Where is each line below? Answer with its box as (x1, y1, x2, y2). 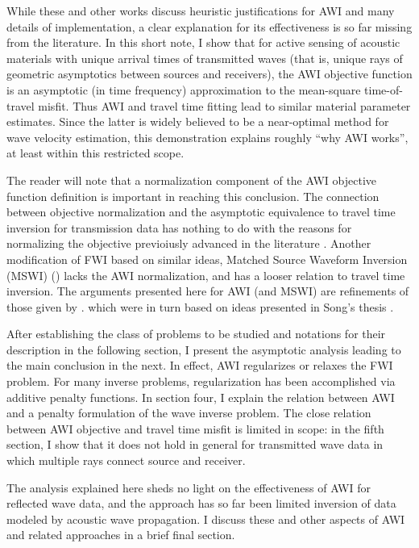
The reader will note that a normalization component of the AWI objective (6, 171, 377, 188)
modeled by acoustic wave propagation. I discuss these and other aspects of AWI (6, 510, 405, 527)
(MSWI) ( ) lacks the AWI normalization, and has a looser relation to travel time (6, 266, 405, 283)
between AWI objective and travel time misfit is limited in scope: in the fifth (6, 420, 384, 437)
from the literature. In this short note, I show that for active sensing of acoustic (6, 34, 400, 51)
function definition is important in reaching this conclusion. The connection (6, 187, 380, 204)
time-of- (364, 81, 403, 98)
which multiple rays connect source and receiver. (6, 452, 246, 469)
